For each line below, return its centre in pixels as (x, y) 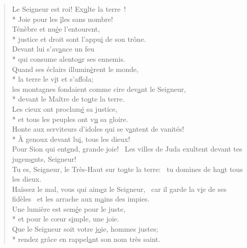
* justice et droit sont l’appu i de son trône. (79, 39)
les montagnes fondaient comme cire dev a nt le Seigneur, (99, 89)
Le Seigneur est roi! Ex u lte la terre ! (69, 9)
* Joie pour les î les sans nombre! (62, 19)
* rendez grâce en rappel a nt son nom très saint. (86, 239)
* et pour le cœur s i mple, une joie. (65, 219)
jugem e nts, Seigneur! (44, 158)
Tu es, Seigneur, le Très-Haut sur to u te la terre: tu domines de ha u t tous (127, 169)
